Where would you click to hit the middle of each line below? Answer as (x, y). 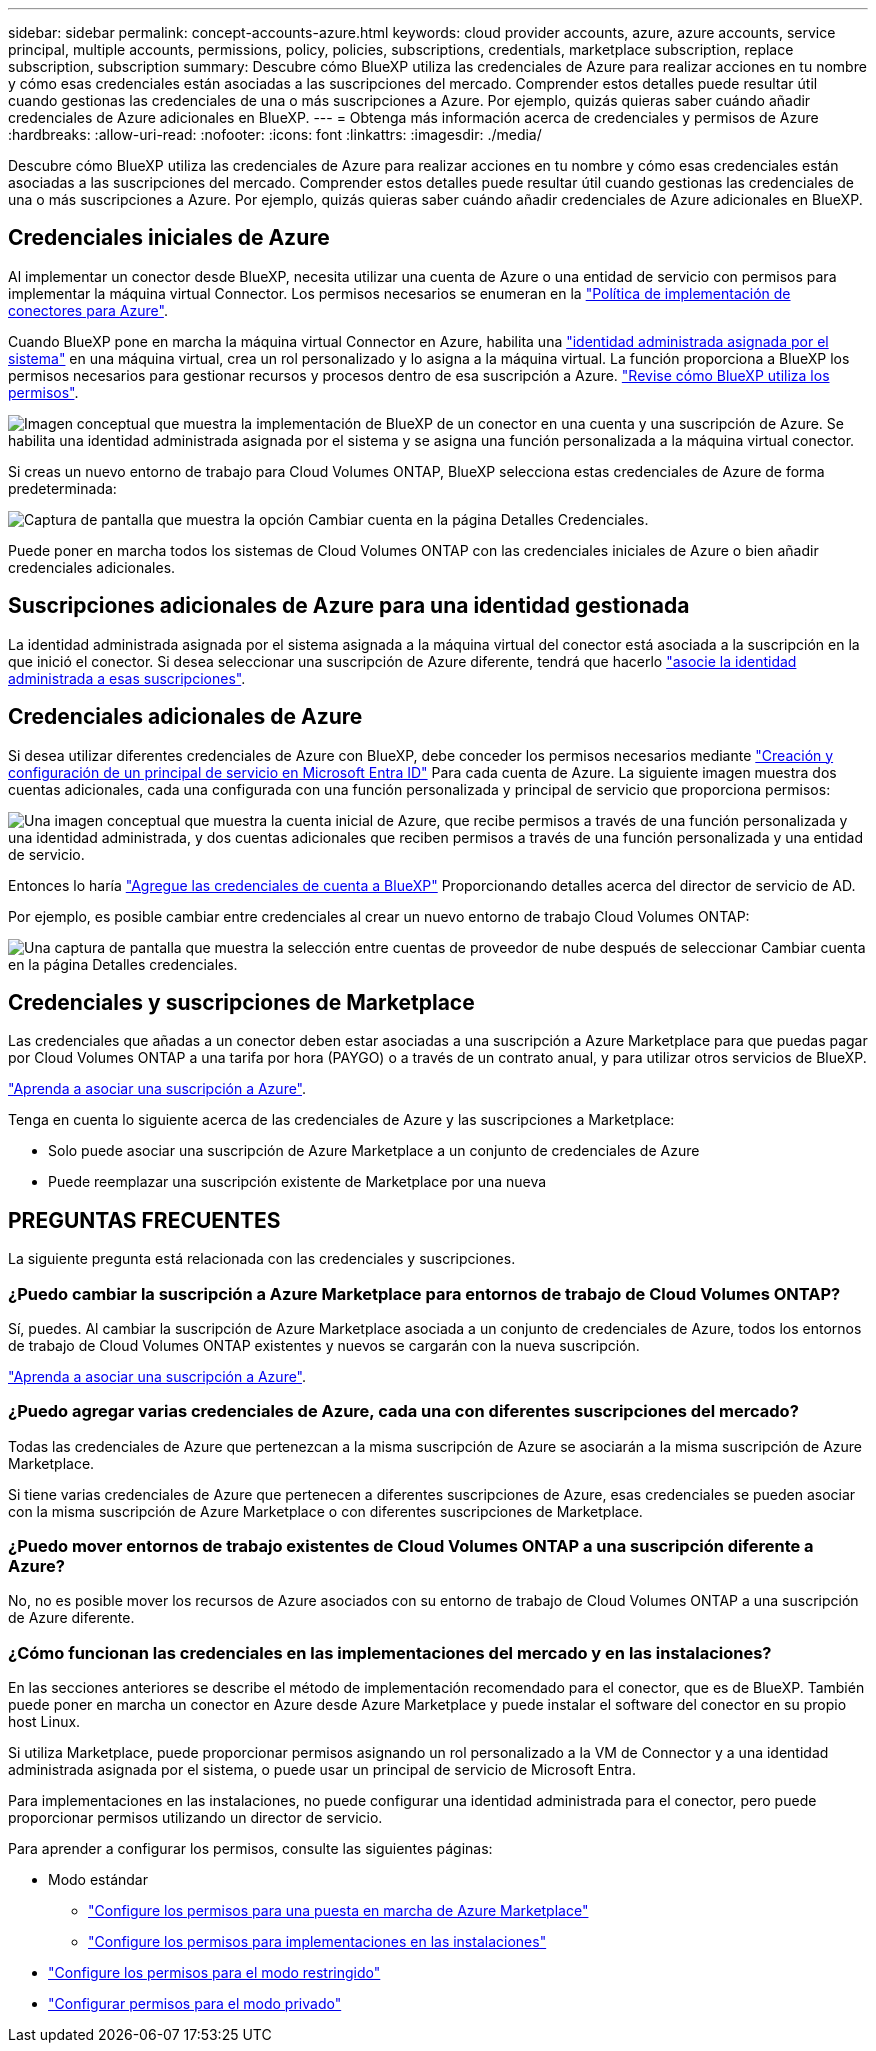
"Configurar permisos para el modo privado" (195, 2004)
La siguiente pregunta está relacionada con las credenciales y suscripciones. (262, 1259)
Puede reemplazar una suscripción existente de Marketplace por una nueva (297, 1182)
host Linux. (44, 1722)
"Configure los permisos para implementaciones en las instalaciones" (317, 1942)
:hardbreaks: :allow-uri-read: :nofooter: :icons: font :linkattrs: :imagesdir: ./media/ (275, 134)
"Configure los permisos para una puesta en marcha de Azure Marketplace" (338, 1911)
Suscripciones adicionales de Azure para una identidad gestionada (349, 606)
